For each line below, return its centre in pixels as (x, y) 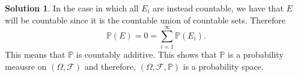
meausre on (26, 66)
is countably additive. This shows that (146, 54)
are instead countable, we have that (218, 8)
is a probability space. (223, 66)
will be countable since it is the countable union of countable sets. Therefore (145, 20)
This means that (35, 54)
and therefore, (110, 66)
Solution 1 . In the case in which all (72, 8)
